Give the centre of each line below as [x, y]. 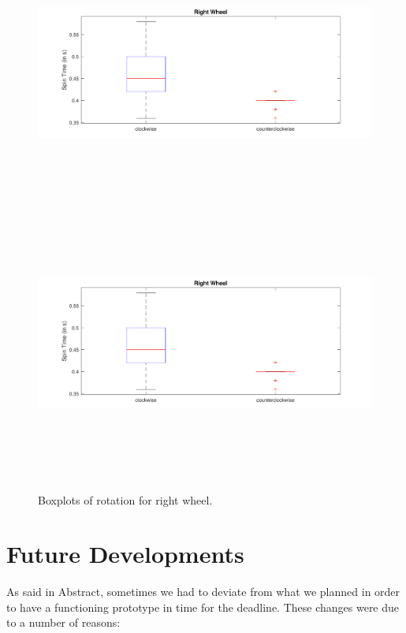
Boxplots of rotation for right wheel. [125, 499]
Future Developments [125, 554]
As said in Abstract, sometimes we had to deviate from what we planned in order [203, 592]
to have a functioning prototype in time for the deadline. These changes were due [203, 607]
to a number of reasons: [63, 622]
